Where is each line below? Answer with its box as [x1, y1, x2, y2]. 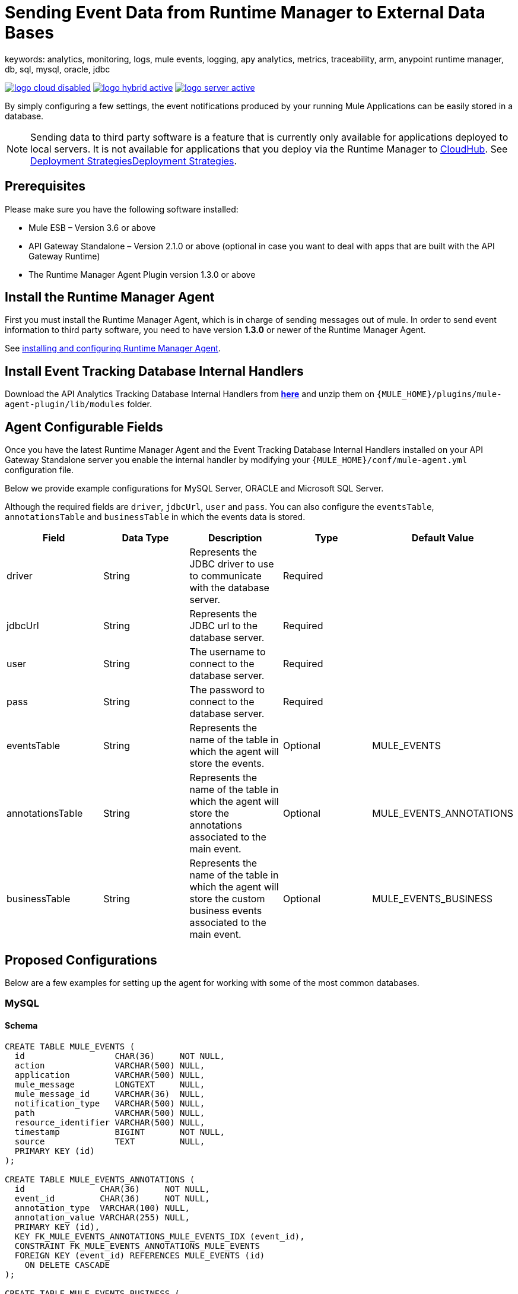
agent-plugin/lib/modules [5, 399, 125, 410]
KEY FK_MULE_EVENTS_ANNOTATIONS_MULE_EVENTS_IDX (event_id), [14, 1231, 305, 1241]
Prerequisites [5, 179, 85, 194]
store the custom [189, 893, 265, 905]
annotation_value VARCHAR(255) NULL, [14, 1212, 190, 1222]
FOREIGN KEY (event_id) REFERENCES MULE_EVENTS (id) [14, 1250, 265, 1260]
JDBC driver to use [189, 558, 274, 570]
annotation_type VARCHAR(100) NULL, [14, 1203, 190, 1213]
